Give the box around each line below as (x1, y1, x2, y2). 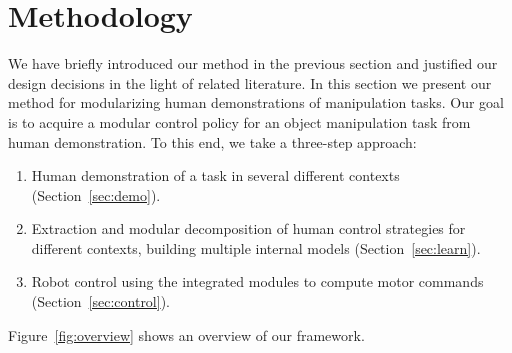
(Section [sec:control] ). (31, 291, 170, 312)
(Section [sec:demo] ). (31, 184, 161, 205)
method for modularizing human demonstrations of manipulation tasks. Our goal (8, 92, 504, 113)
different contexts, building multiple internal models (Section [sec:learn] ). (31, 237, 481, 258)
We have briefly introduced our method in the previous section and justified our (8, 53, 498, 74)
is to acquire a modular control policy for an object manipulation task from (8, 111, 471, 132)
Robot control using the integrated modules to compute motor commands (31, 271, 484, 292)
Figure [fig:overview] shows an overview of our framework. (8, 324, 365, 345)
